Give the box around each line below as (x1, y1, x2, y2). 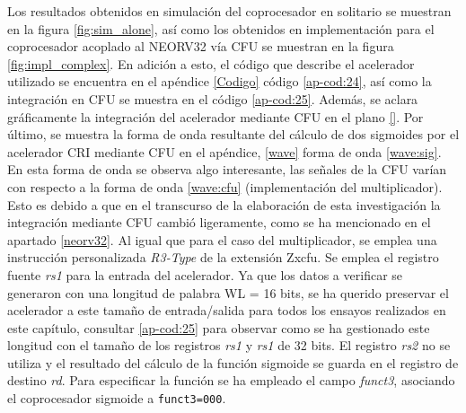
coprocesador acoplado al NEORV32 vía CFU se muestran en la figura (7, 37, 394, 56)
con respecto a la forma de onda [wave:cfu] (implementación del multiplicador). (7, 177, 443, 196)
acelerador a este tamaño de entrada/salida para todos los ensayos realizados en (7, 301, 446, 320)
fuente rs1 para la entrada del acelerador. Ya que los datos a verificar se (7, 265, 403, 284)
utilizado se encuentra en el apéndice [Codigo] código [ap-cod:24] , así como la (7, 72, 432, 91)
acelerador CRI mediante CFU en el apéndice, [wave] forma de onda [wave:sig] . (7, 142, 442, 161)
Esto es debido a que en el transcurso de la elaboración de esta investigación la (7, 195, 441, 214)
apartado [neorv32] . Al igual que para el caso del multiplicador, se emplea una (7, 230, 437, 249)
